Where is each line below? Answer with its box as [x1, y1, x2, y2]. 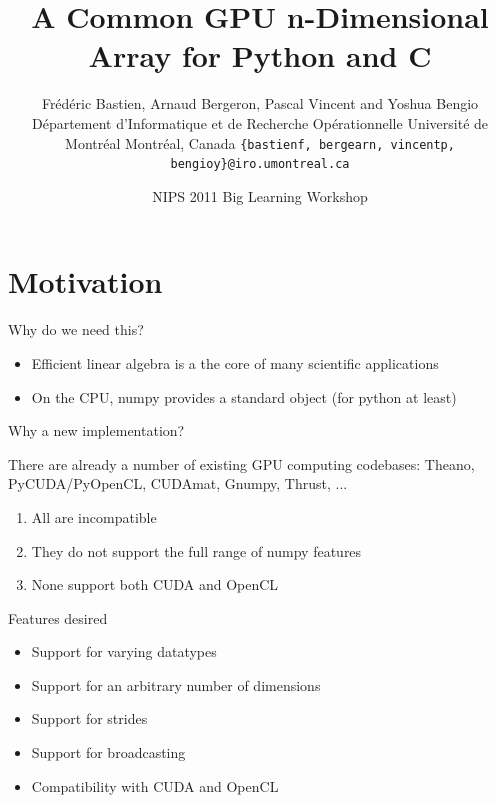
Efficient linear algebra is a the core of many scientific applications [31, 352, 439, 373]
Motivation [8, 261, 163, 302]
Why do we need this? [8, 319, 144, 340]
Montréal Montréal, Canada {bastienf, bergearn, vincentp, [65, 132, 455, 153]
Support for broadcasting [31, 742, 186, 763]
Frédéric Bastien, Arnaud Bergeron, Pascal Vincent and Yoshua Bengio [41, 93, 479, 114]
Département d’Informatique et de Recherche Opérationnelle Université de [31, 112, 489, 133]
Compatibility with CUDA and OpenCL [31, 775, 279, 796]
